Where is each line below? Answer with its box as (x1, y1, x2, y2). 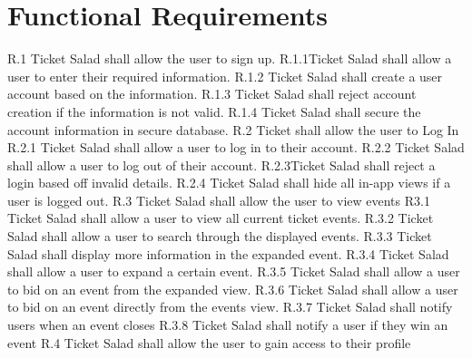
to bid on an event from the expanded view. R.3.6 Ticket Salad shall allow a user (7, 279, 458, 298)
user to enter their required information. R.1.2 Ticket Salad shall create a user (7, 66, 443, 85)
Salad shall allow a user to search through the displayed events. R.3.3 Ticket (7, 227, 432, 246)
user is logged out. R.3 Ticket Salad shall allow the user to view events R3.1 (7, 190, 430, 209)
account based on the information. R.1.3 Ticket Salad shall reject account (7, 84, 417, 103)
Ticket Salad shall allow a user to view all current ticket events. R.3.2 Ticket (7, 208, 434, 227)
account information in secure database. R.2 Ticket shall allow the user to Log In (7, 120, 459, 139)
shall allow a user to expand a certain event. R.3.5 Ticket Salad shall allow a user (7, 262, 460, 281)
